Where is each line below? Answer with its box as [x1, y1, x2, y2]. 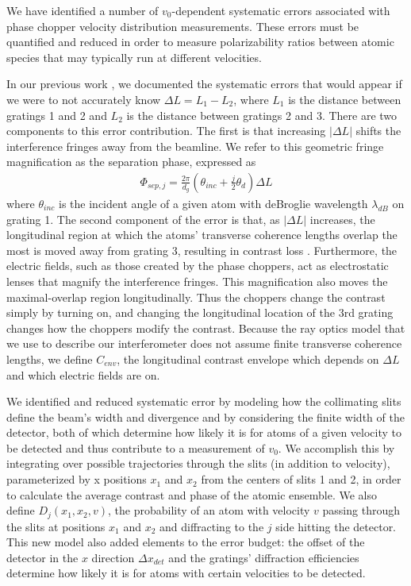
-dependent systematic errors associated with [171, 2, 390, 18]
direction [91, 549, 135, 565]
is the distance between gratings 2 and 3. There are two [126, 106, 398, 123]
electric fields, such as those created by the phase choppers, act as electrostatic [6, 257, 389, 274]
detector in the [6, 549, 79, 565]
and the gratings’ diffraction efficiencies [168, 549, 359, 565]
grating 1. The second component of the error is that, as [6, 210, 280, 227]
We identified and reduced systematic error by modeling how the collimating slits [6, 393, 401, 410]
